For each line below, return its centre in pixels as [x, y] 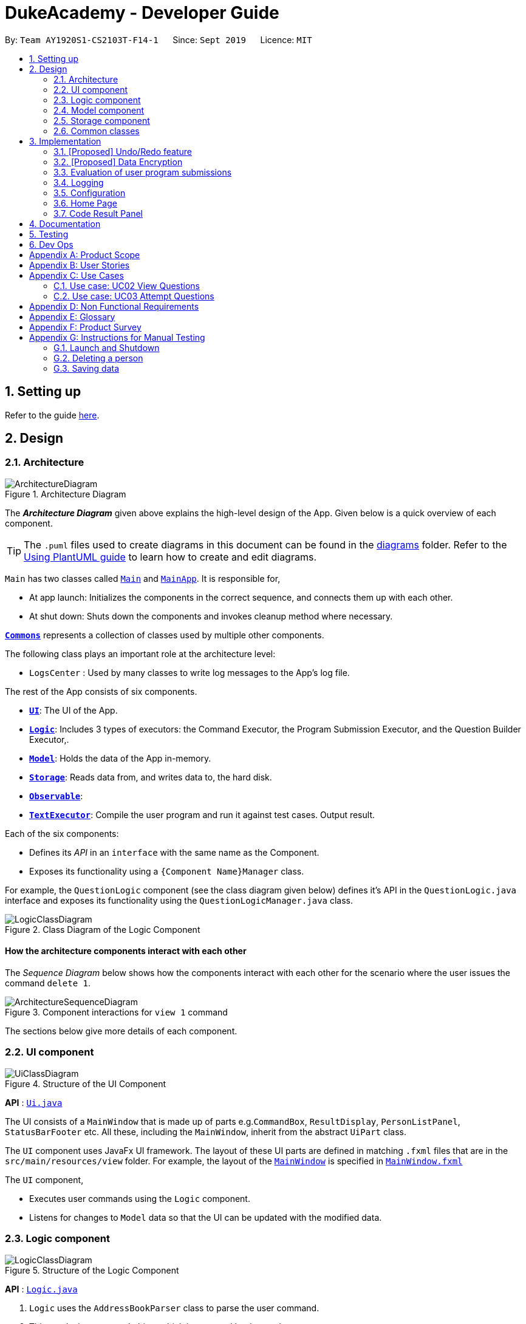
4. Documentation [65, 224]
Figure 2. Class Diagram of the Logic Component [103, 929]
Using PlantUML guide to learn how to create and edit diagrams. [170, 557]
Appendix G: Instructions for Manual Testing [117, 337]
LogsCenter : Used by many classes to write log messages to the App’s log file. [190, 672]
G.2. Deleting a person [98, 358]
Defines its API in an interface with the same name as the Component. [174, 852]
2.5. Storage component [102, 120]
